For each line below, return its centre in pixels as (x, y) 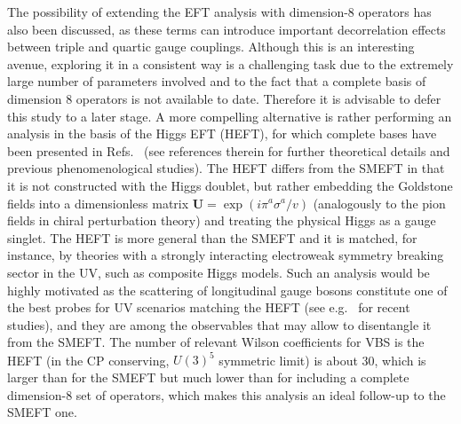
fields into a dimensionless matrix (98, 203)
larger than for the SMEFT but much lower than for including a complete (208, 377)
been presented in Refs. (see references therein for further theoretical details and (229, 150)
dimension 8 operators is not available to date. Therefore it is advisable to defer (224, 98)
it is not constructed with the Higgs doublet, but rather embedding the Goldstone (230, 185)
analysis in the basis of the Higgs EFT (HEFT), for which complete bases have (222, 133)
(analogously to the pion (379, 203)
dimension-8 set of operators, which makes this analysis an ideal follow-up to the (227, 394)
